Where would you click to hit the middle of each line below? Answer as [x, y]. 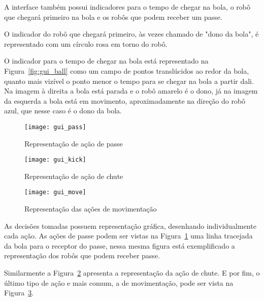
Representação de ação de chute [74, 176]
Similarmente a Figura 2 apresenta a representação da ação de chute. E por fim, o [132, 273]
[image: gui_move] [55, 192]
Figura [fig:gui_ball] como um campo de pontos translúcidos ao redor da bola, [127, 70]
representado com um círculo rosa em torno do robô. [86, 43]
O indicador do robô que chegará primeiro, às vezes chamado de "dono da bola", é [131, 34]
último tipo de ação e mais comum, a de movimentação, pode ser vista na [119, 282]
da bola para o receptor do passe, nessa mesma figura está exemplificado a [120, 245]
